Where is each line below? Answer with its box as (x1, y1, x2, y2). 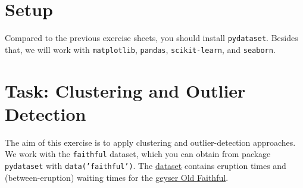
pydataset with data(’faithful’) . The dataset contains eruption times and (5, 159, 286, 171)
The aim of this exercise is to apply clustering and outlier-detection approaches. (5, 136, 296, 148)
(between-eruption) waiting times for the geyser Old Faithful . (5, 171, 229, 183)
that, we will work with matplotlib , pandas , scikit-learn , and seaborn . (5, 43, 276, 55)
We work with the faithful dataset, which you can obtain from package (5, 148, 271, 160)
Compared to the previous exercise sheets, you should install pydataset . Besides (5, 32, 298, 44)
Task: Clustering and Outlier (5, 78, 246, 102)
